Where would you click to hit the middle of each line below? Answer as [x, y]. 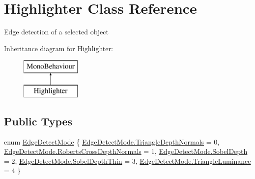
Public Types [38, 121]
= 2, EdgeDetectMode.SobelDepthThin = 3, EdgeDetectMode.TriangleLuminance [127, 161]
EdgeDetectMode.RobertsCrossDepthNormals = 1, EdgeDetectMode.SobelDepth [126, 151]
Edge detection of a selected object [56, 32]
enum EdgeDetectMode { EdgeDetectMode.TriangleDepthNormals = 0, [112, 141]
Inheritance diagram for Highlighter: [58, 48]
